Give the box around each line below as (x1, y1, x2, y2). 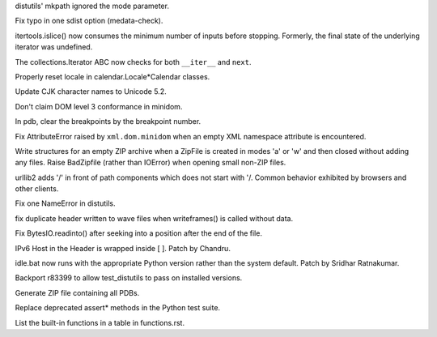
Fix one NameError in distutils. (15, 198, 116, 208)
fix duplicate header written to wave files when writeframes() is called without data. (15, 213, 294, 223)
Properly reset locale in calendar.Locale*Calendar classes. (15, 71, 210, 81)
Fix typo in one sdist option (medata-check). (15, 16, 163, 26)
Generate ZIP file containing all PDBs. (15, 288, 140, 297)
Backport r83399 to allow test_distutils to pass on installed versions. (15, 273, 243, 283)
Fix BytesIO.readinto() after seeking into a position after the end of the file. (15, 228, 263, 238)
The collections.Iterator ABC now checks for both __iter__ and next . (15, 57, 252, 66)
